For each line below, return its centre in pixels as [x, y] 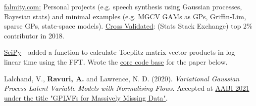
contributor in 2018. [34, 35]
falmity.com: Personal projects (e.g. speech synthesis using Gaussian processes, [123, 6]
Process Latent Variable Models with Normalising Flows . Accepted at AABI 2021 [127, 88]
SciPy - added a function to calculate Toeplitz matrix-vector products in [114, 52]
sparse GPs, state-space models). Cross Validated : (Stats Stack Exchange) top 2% [128, 26]
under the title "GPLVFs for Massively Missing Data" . [86, 97]
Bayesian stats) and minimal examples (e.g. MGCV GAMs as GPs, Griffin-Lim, [125, 16]
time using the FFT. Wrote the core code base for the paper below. [125, 61]
